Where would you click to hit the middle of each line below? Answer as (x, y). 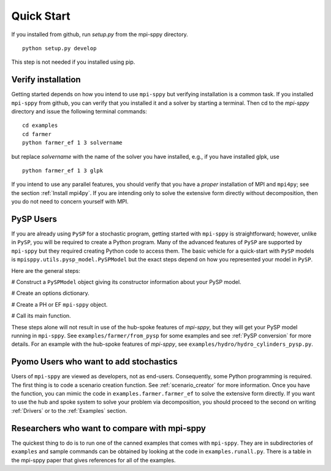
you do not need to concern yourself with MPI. (70, 202)
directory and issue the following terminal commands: (79, 112)
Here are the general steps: (46, 270)
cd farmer (37, 134)
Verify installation (46, 80)
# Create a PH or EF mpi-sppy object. (59, 304)
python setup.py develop (59, 48)
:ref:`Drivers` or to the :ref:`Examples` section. (69, 410)
